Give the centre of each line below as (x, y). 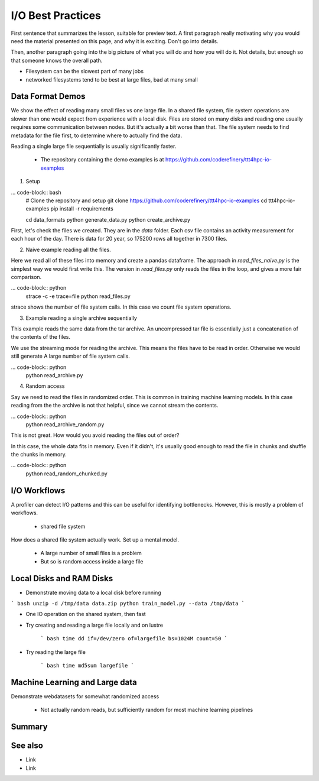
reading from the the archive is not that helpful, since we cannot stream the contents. (115, 406)
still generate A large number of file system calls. (70, 356)
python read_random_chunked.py (66, 474)
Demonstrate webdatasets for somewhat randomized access (85, 696)
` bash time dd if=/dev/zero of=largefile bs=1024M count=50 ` (134, 639)
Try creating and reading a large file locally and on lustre (95, 625)
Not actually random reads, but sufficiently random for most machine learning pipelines (147, 710)
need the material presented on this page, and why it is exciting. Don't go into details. (115, 41)
